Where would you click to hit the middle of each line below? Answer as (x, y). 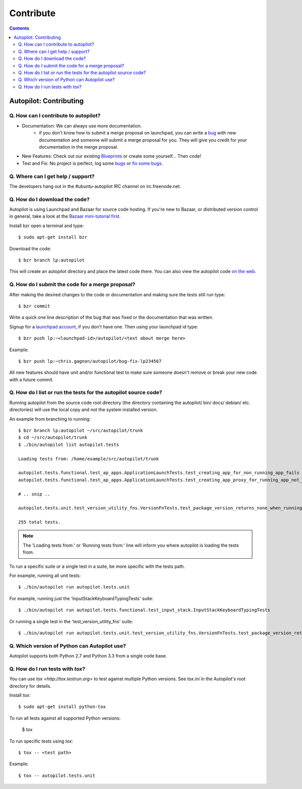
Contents (19, 28)
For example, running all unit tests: (45, 576)
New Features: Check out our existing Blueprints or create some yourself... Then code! (111, 156)
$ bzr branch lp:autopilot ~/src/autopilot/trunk (81, 430)
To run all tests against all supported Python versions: (65, 718)
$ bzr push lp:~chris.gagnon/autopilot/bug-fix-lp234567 (90, 361)
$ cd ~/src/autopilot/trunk (53, 438)
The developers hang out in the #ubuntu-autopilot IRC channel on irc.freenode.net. (95, 186)
